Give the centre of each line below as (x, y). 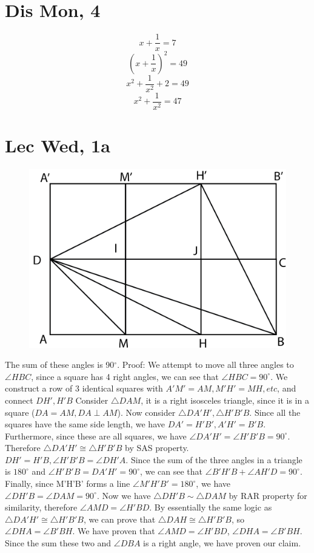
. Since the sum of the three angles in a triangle (214, 459)
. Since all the (275, 412)
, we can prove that (119, 519)
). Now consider (146, 412)
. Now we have (124, 495)
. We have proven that (114, 531)
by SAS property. (157, 448)
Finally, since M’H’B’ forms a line (68, 483)
